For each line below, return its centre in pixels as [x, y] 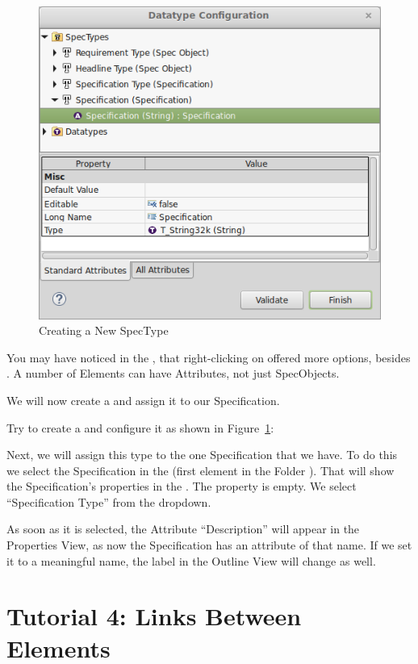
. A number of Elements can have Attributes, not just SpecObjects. [173, 373]
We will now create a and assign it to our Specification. [143, 400]
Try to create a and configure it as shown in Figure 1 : [140, 427]
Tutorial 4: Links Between [154, 616]
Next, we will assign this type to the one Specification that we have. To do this [202, 455]
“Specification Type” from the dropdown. [109, 501]
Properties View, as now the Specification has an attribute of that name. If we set [209, 545]
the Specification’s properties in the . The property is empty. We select [182, 486]
